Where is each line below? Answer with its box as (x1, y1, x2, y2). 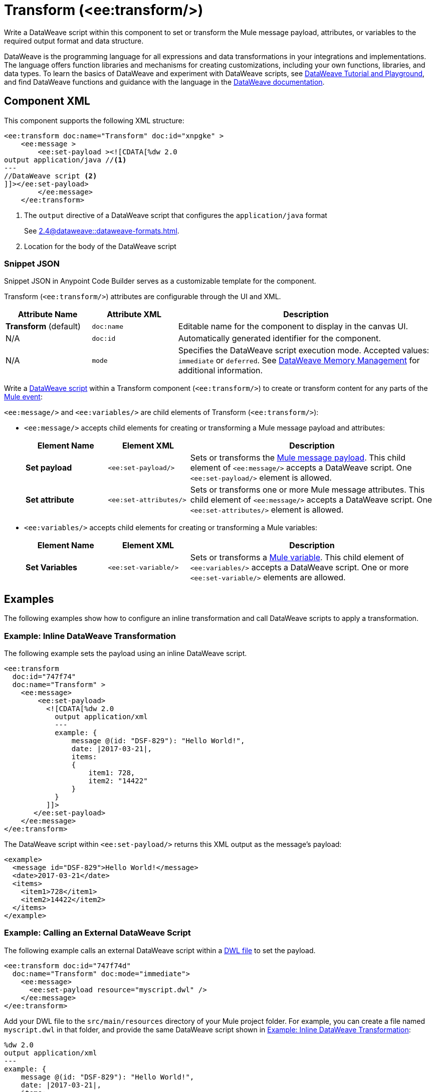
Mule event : (4, 392, 43, 401)
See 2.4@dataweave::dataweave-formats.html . (24, 226, 179, 235)
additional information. (178, 365, 263, 376)
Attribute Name (18, 309, 78, 320)
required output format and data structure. (4, 36, 144, 45)
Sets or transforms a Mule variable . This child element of (190, 552, 404, 563)
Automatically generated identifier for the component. (178, 333, 381, 344)
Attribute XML (107, 309, 161, 320)
